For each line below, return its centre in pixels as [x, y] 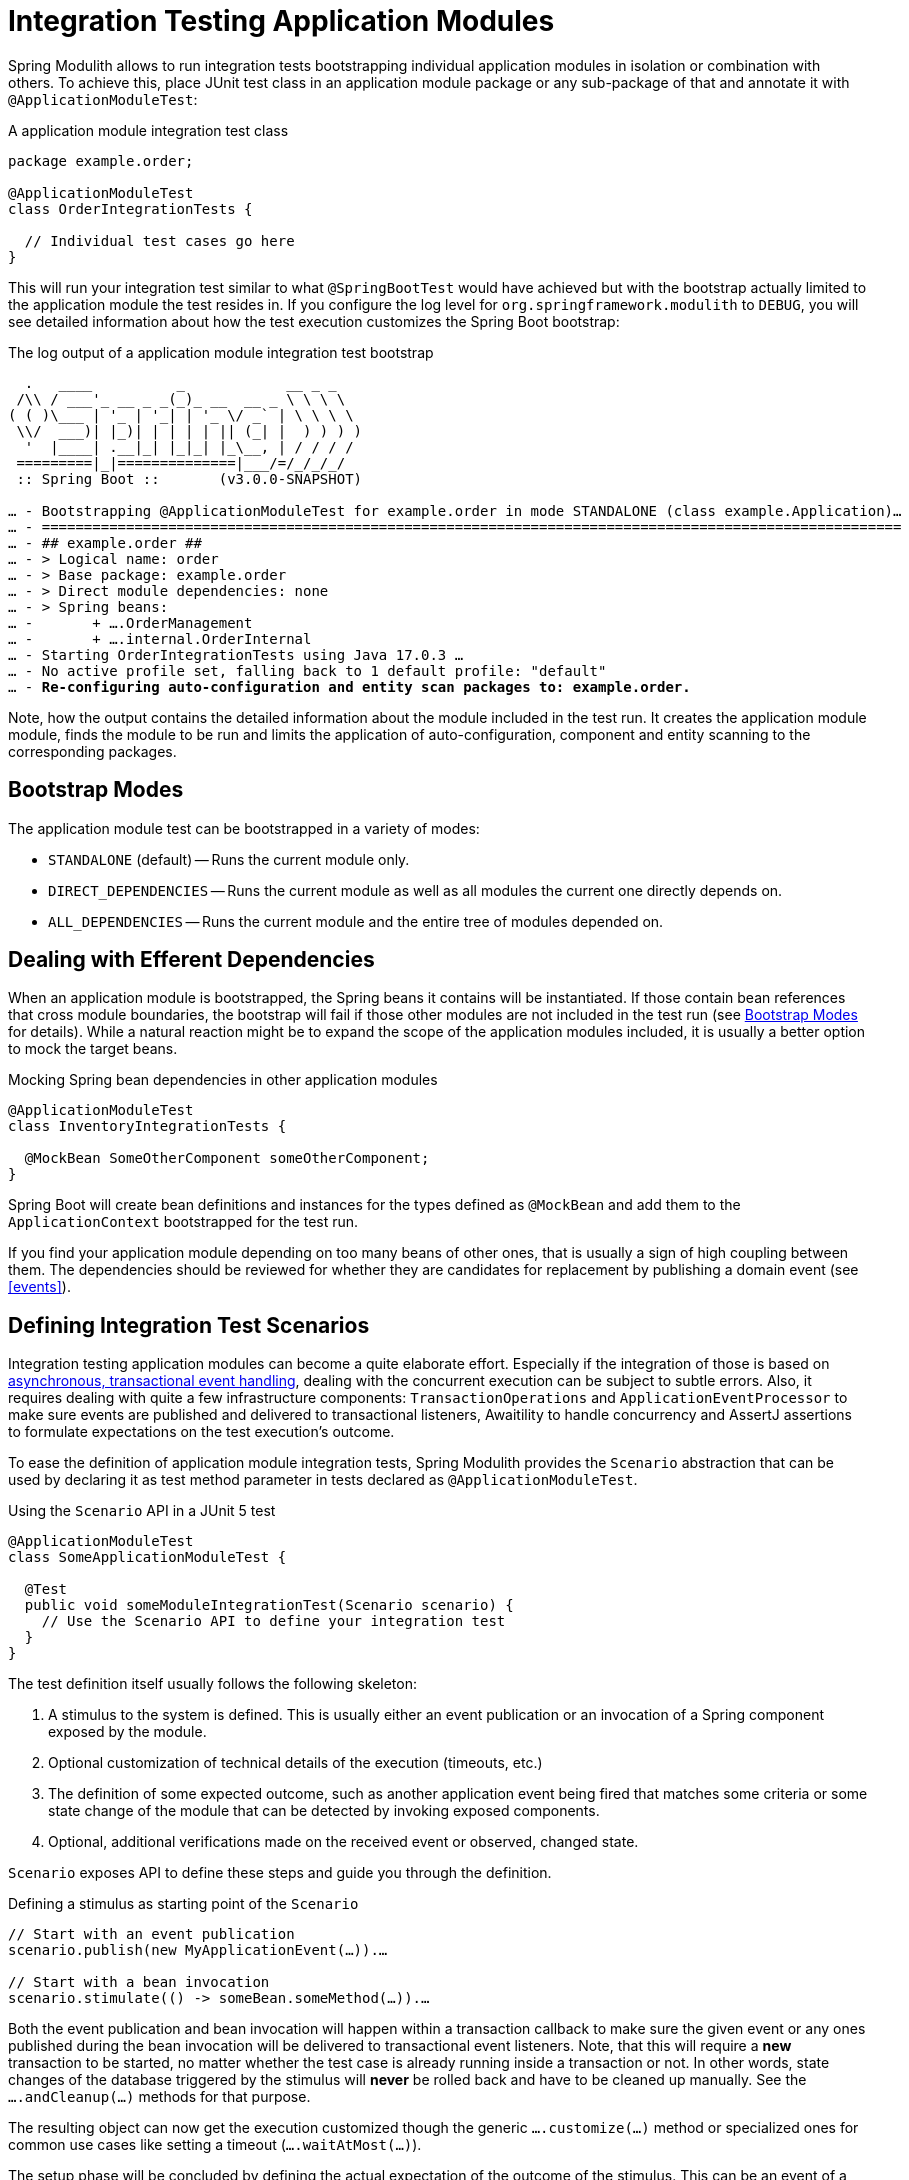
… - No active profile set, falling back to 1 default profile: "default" [307, 670]
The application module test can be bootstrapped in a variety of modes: [244, 828]
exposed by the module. [127, 1732]
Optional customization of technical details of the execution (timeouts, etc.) [295, 1763]
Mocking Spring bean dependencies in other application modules [223, 1080]
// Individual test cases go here [159, 240]
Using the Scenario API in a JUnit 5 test [142, 1511]
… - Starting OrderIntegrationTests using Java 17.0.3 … [236, 654]
